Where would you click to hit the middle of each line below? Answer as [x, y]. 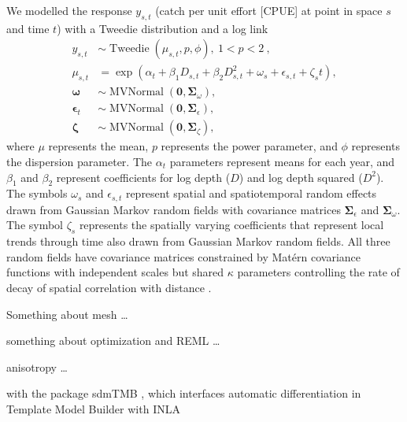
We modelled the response [69, 10]
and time [28, 28]
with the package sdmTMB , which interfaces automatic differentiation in [184, 393]
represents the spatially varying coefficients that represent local [231, 225]
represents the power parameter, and [249, 146]
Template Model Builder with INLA [93, 408]
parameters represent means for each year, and [282, 161]
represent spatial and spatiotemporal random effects [251, 193]
